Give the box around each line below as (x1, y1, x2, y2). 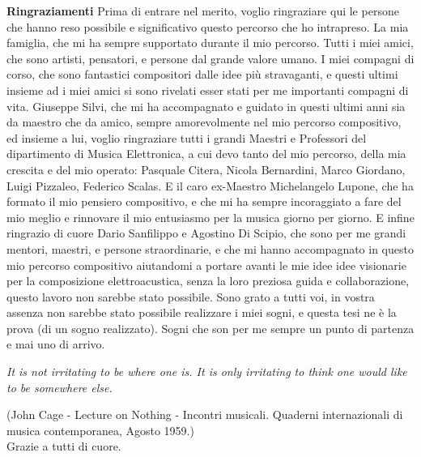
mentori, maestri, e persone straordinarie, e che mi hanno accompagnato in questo (6, 240, 414, 257)
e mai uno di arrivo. (6, 335, 105, 352)
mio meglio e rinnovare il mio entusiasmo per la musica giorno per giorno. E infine (6, 208, 415, 225)
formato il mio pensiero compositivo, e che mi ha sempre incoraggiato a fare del (6, 193, 402, 210)
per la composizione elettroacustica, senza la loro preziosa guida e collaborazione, (6, 272, 410, 289)
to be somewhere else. (6, 378, 113, 395)
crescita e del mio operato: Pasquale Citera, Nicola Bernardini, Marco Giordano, (6, 160, 406, 177)
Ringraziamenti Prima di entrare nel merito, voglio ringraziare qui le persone (6, 2, 399, 19)
